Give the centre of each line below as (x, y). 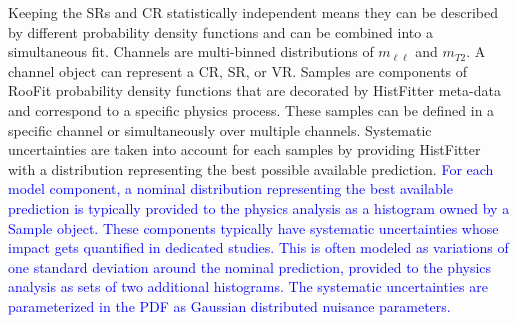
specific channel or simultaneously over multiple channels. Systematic (220, 129)
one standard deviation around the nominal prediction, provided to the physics (250, 266)
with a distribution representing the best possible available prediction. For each (251, 168)
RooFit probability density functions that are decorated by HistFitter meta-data (254, 90)
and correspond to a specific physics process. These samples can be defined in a (251, 109)
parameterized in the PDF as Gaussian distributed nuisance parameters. (229, 305)
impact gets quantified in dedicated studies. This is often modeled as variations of (258, 247)
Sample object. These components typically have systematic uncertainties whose (253, 227)
